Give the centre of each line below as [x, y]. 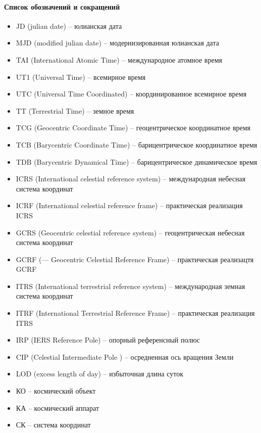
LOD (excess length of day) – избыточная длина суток [99, 374]
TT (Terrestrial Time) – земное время [75, 110]
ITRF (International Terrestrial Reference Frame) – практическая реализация [135, 313]
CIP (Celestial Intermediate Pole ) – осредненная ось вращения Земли [125, 356]
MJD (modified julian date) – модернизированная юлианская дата [117, 43]
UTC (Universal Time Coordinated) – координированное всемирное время [131, 94]
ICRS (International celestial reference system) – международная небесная [131, 179]
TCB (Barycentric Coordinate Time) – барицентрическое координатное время [137, 144]
